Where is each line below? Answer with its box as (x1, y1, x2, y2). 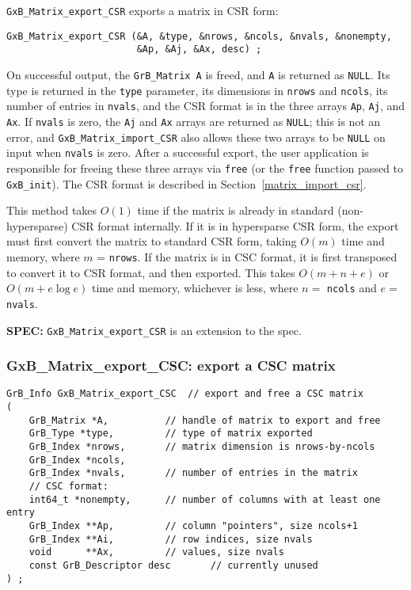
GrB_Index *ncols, (29, 454, 126, 466)
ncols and (326, 280, 377, 296)
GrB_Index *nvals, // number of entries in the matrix (29, 467, 358, 479)
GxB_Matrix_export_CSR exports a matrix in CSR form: (6, 2, 279, 18)
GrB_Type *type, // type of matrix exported (29, 428, 313, 440)
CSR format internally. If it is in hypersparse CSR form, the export (71, 217, 399, 234)
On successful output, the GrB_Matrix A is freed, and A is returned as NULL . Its (6, 66, 390, 82)
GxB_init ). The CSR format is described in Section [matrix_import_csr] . (6, 175, 367, 192)
